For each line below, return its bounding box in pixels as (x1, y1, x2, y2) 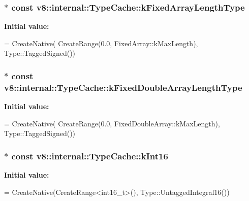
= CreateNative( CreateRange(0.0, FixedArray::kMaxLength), (4, 38, 198, 48)
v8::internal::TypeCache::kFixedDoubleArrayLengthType (4, 81, 242, 93)
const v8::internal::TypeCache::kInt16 (11, 149, 168, 162)
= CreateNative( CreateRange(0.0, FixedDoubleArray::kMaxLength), (4, 118, 220, 128)
